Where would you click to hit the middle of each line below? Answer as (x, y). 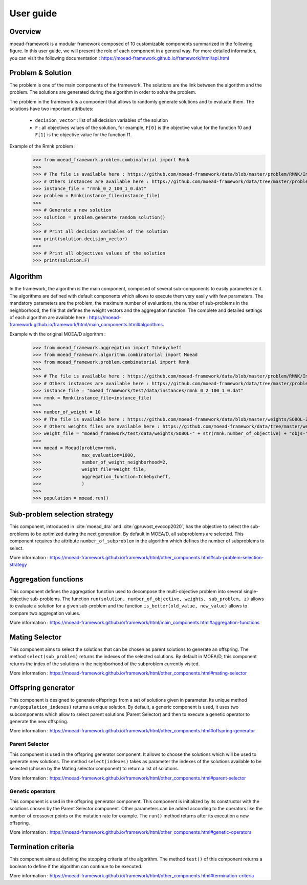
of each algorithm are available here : (49, 317)
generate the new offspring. (39, 722)
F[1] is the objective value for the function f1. (83, 135)
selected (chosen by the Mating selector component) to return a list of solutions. (94, 769)
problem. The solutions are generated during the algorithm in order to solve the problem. (103, 92)
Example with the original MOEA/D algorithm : (58, 334)
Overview (25, 31)
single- (251, 592)
